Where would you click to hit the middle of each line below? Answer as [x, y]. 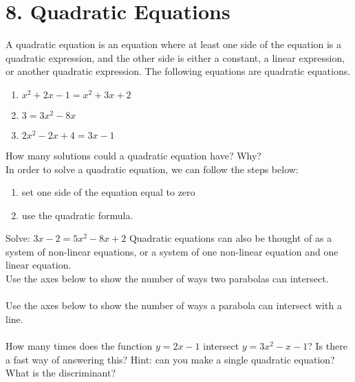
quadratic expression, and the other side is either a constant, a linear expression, [175, 57]
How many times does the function [79, 346]
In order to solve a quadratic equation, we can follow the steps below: [152, 169]
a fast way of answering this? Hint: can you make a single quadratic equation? [170, 359]
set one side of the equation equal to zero [108, 192]
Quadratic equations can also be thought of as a [230, 238]
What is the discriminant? [61, 373]
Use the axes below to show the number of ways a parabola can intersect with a [174, 305]
